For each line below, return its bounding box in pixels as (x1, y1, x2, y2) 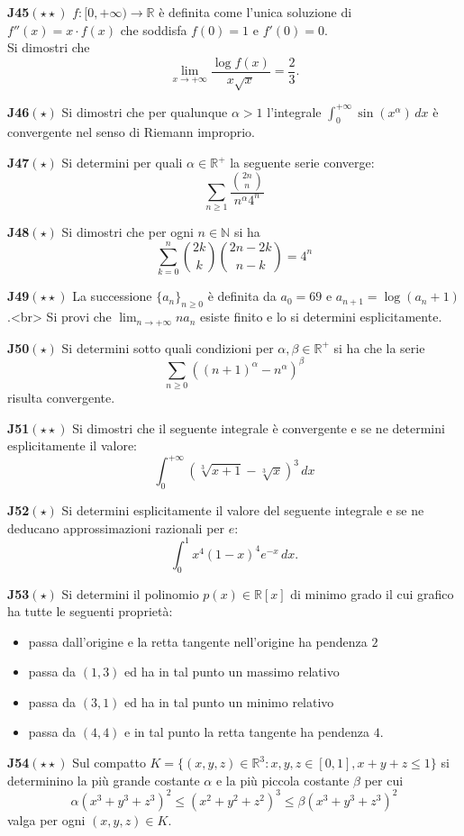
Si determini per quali (61, 153, 183, 171)
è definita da (207, 286, 277, 305)
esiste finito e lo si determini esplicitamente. (200, 307, 442, 326)
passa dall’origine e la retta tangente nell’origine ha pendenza (28, 632, 368, 650)
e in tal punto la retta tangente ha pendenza (124, 722, 369, 741)
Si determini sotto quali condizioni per (61, 338, 274, 357)
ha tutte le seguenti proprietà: (7, 602, 173, 621)
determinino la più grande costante (7, 770, 200, 789)
